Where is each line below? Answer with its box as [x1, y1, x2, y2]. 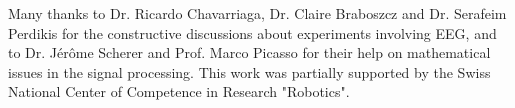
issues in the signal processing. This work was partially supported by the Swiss [8, 61, 491, 82]
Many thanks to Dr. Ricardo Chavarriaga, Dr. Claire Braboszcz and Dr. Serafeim [8, 3, 507, 23]
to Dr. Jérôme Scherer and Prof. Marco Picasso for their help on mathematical [8, 42, 491, 63]
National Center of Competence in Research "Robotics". [8, 81, 350, 102]
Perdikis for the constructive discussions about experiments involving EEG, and [8, 22, 497, 43]
